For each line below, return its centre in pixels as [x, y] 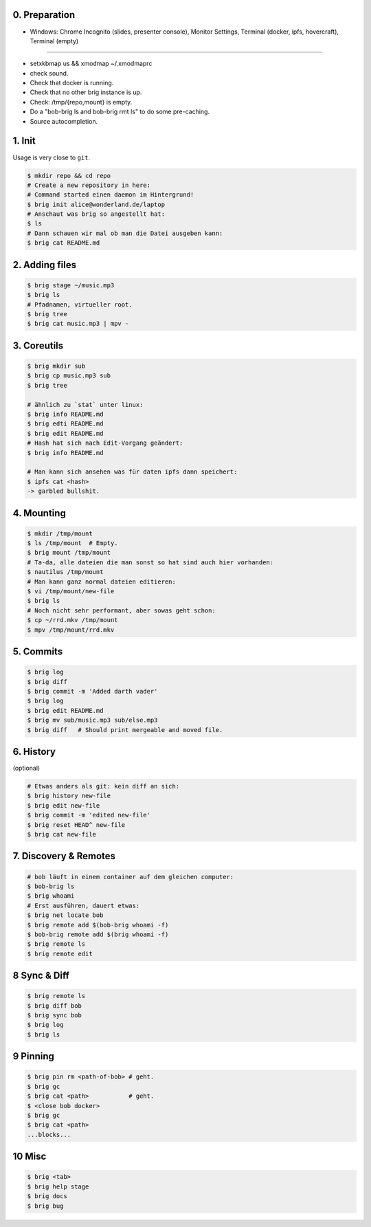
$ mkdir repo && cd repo [69, 176]
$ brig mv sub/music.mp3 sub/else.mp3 [92, 720]
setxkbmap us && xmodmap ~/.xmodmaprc [91, 64]
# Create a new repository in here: [89, 185]
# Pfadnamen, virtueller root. [80, 305]
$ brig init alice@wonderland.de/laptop [96, 204]
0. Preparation [44, 15]
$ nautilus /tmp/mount [65, 572]
